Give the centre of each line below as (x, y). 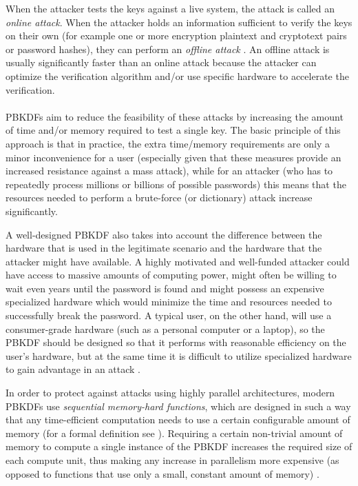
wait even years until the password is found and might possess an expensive (165, 288)
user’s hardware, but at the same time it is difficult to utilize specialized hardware (179, 355)
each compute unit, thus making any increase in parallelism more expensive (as (172, 460)
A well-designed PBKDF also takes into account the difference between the (164, 234)
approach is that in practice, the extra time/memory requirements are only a (168, 143)
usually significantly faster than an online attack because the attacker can (161, 62)
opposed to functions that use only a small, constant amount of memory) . (162, 473)
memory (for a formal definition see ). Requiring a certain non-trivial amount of (174, 433)
